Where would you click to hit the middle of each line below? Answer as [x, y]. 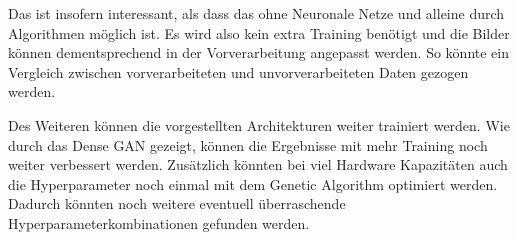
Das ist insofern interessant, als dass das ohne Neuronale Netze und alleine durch [256, 13]
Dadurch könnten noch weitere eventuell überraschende [177, 203]
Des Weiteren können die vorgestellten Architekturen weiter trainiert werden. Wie [259, 124]
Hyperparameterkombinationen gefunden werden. [159, 222]
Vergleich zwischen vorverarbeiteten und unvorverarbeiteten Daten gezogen [238, 71]
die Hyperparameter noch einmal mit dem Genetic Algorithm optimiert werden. [253, 183]
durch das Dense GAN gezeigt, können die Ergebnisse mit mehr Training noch [248, 144]
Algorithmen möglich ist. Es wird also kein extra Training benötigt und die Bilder [259, 32]
